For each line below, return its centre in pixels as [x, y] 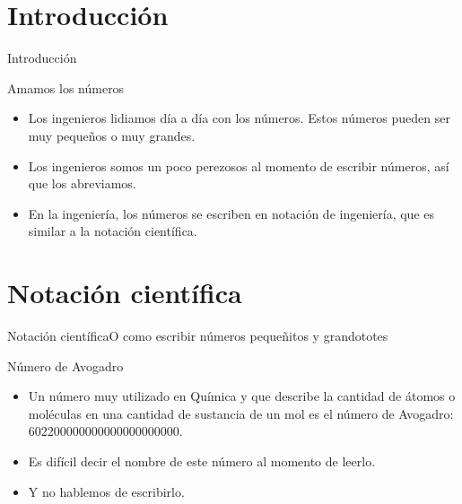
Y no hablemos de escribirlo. [106, 491]
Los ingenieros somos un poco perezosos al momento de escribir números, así [239, 165]
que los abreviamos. [82, 183]
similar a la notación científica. [113, 231]
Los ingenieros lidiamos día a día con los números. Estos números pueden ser [239, 118]
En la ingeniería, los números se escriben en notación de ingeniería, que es [231, 213]
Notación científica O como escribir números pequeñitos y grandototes [198, 335]
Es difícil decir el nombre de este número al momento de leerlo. [202, 461]
